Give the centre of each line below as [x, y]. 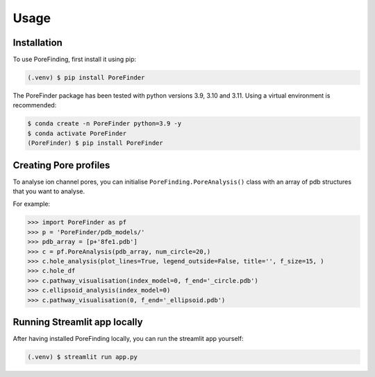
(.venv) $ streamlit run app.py [83, 357]
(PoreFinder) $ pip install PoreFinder [95, 143]
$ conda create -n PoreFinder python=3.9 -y [105, 124]
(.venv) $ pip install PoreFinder [86, 78]
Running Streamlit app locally [78, 322]
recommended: [35, 105]
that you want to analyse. [49, 191]
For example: [32, 204]
